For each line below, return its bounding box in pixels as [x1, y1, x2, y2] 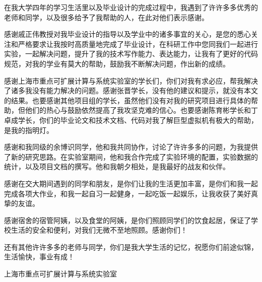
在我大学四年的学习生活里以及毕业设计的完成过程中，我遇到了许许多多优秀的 [4, 2, 258, 12]
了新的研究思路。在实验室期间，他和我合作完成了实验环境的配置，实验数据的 [4, 151, 258, 162]
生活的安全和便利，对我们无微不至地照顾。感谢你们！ [11, 225, 187, 235]
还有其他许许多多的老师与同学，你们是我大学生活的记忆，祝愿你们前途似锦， [4, 241, 258, 252]
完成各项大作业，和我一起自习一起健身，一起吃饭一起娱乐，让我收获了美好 [4, 188, 251, 198]
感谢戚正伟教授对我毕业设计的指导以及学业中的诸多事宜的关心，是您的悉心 [4, 29, 251, 39]
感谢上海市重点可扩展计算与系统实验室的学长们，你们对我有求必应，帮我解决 [4, 75, 258, 86]
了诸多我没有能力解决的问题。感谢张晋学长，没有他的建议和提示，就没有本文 [4, 85, 258, 96]
